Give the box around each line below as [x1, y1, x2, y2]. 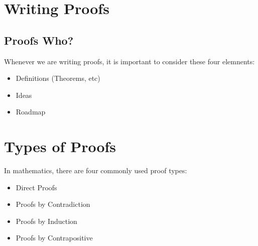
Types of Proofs [4, 136, 116, 157]
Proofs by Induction [16, 215, 77, 226]
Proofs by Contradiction [16, 199, 90, 209]
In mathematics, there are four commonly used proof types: [4, 165, 187, 176]
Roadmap [16, 106, 46, 117]
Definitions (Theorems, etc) [16, 73, 100, 83]
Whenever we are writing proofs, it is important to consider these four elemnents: [4, 56, 255, 66]
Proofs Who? [4, 32, 74, 48]
